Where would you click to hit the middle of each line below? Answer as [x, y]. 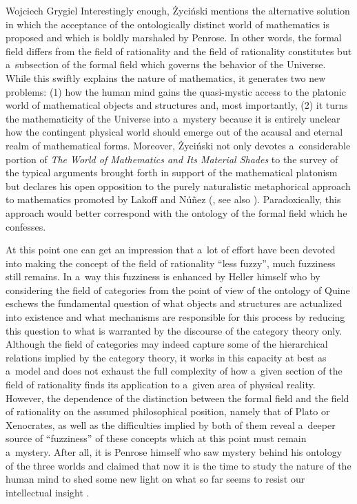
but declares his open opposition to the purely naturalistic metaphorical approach [178, 186]
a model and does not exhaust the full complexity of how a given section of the [174, 371]
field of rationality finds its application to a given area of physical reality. [161, 385]
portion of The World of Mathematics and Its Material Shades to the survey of [172, 159]
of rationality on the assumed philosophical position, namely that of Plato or [168, 411]
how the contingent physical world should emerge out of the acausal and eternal [174, 132]
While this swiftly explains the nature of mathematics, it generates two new [166, 77]
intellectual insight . [48, 492]
